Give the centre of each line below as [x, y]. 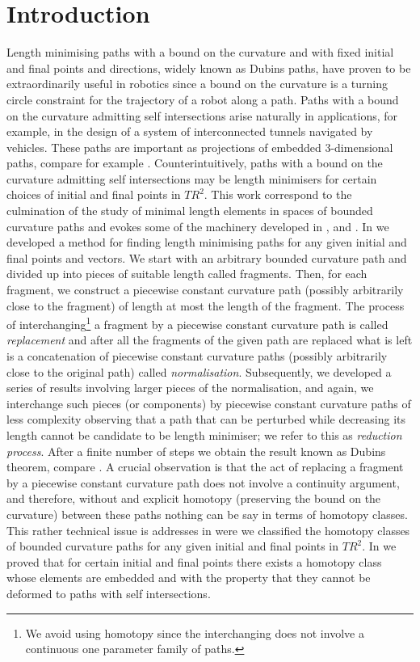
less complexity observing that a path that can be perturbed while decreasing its [206, 419]
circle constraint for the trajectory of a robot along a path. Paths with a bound [203, 99]
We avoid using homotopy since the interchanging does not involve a [195, 632]
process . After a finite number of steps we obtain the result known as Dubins [196, 451]
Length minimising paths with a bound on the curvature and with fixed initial [200, 52]
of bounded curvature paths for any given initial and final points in [173, 546]
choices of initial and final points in [94, 194]
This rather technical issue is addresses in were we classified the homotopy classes [208, 530]
